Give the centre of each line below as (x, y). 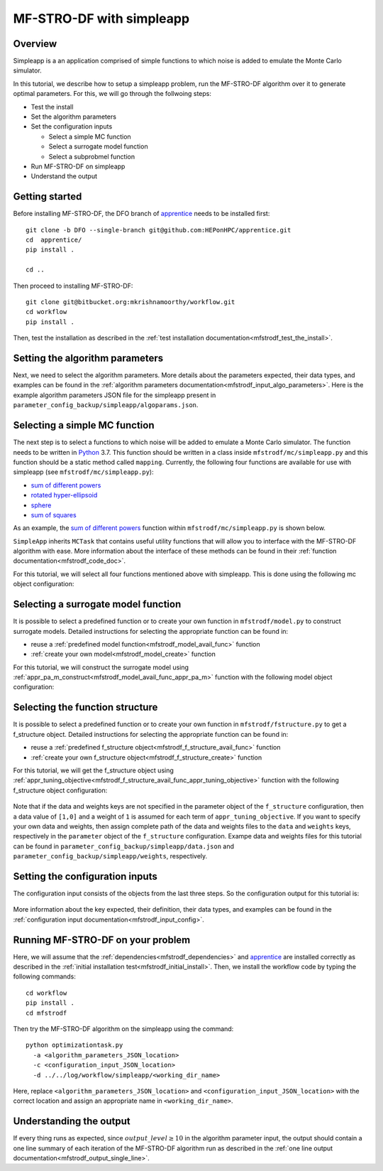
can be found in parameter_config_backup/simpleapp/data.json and (123, 846)
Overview (35, 44)
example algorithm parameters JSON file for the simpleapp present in (115, 395)
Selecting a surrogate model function (97, 604)
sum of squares (54, 514)
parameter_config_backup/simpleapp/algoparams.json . (106, 405)
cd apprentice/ (54, 240)
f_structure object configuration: (60, 790)
